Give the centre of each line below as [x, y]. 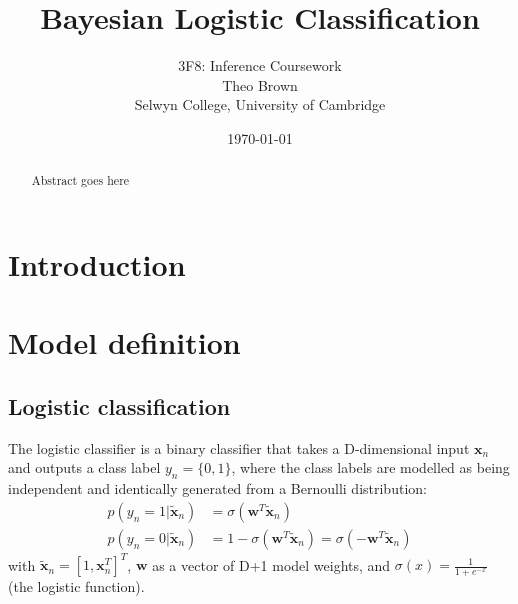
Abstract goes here [80, 180]
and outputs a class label [84, 467]
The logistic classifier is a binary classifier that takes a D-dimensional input [239, 447]
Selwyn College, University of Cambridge [260, 104]
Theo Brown [260, 84]
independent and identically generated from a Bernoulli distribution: [217, 488]
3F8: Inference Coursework [260, 65]
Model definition [124, 342]
